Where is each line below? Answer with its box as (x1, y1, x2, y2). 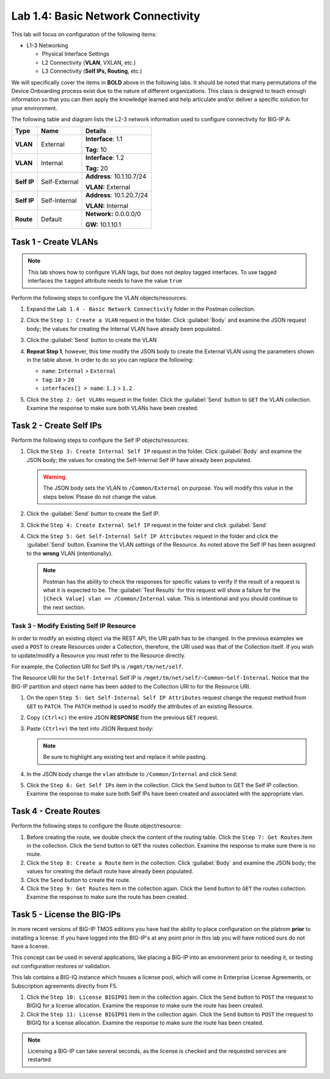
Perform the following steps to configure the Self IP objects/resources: (11, 436, 189, 444)
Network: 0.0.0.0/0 (85, 210, 141, 218)
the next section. (43, 603, 86, 611)
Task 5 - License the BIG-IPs (11, 909, 122, 920)
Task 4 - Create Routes (11, 806, 101, 816)
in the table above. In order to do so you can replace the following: (26, 356, 194, 364)
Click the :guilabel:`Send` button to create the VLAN (26, 337, 157, 344)
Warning (43, 473, 65, 480)
